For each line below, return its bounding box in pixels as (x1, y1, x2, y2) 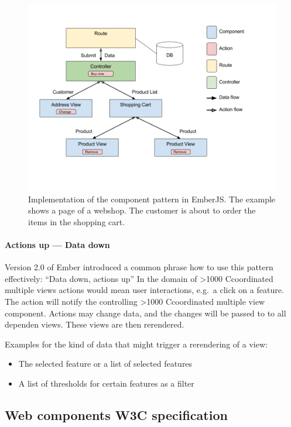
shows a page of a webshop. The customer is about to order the (28, 204, 256, 216)
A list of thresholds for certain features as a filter (18, 377, 194, 389)
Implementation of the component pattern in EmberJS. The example (28, 192, 276, 205)
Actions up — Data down (5, 238, 110, 250)
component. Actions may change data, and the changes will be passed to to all (5, 307, 286, 319)
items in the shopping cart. (28, 215, 125, 228)
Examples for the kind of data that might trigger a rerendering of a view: (5, 338, 268, 350)
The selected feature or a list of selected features (18, 357, 193, 370)
